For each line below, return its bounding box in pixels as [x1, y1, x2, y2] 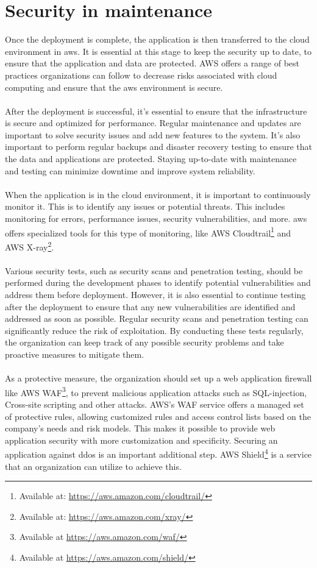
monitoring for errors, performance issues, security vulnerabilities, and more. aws [5, 212, 307, 225]
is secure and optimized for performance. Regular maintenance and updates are [5, 116, 301, 129]
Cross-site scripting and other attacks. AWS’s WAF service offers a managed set [5, 397, 304, 410]
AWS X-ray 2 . [5, 238, 54, 253]
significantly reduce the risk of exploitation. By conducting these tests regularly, [5, 324, 304, 336]
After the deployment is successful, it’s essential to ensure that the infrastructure [5, 104, 307, 117]
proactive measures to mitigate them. [5, 347, 144, 360]
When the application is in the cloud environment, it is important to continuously [5, 188, 311, 201]
